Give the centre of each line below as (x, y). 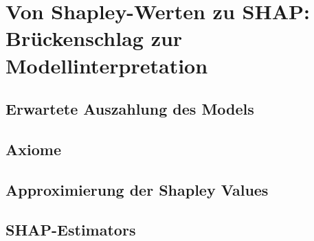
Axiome (33, 149)
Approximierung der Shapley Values (137, 189)
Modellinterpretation (107, 65)
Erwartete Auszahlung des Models (130, 109)
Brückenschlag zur (94, 38)
